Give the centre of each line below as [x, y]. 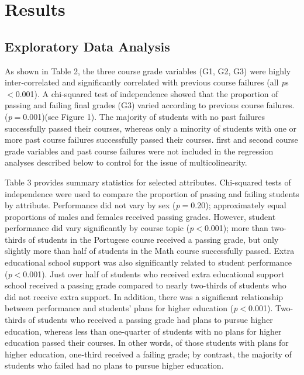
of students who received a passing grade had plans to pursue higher [151, 320]
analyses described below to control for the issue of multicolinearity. [126, 162]
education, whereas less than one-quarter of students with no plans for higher [143, 331]
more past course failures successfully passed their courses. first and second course [151, 140]
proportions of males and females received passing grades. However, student [140, 216]
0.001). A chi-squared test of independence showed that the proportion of [147, 93]
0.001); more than [236, 228]
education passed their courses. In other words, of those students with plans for [147, 343]
